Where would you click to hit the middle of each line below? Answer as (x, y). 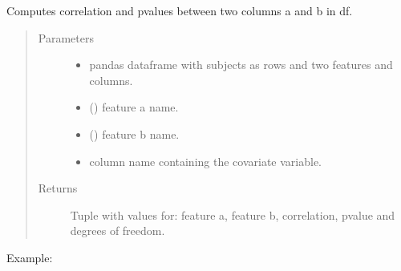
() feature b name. (134, 133)
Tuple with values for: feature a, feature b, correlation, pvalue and (233, 214)
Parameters (66, 37)
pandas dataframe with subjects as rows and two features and (241, 65)
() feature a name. (134, 107)
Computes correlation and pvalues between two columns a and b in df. (180, 10)
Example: (30, 257)
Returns (58, 188)
